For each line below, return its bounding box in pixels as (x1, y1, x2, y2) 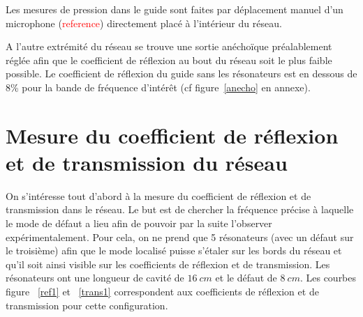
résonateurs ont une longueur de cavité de (6, 270, 184, 285)
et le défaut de (215, 270, 277, 285)
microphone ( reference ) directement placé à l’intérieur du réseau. (6, 15, 282, 30)
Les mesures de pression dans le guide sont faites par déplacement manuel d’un (6, 2, 343, 16)
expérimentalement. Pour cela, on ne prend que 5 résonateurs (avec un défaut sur (6, 229, 354, 244)
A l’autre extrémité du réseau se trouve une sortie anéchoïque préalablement (6, 39, 332, 54)
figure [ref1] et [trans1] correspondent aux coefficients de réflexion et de (6, 284, 319, 299)
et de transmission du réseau (6, 148, 288, 176)
